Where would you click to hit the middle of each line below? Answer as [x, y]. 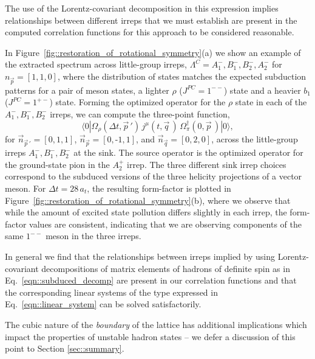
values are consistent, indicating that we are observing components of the [165, 224]
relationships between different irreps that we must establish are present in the [151, 20]
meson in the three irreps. [93, 236]
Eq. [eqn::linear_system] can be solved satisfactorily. [103, 304]
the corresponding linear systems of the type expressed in [111, 292]
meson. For [25, 188]
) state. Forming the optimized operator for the [137, 102]
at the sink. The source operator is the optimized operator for [188, 152]
